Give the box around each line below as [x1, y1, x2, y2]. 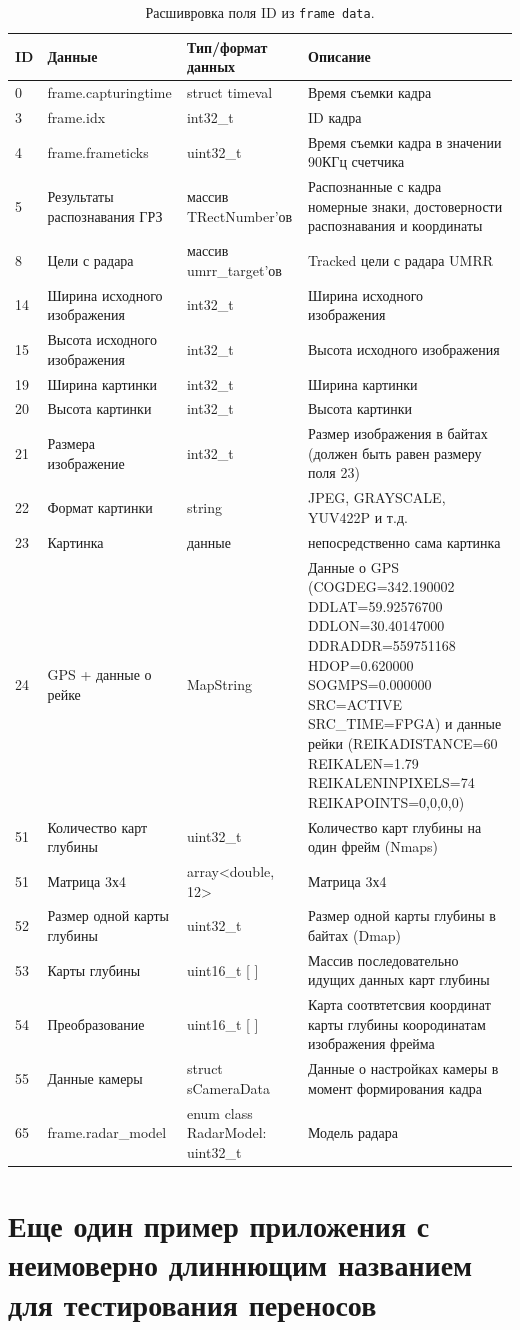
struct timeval [186, 82, 273, 103]
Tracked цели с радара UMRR [308, 250, 494, 271]
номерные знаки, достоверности [308, 195, 503, 216]
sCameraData [186, 1077, 271, 1098]
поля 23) [308, 462, 360, 483]
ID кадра [308, 106, 362, 127]
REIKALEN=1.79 [308, 752, 419, 773]
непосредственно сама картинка [308, 531, 501, 552]
